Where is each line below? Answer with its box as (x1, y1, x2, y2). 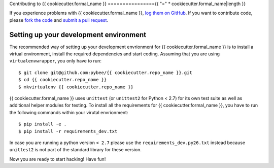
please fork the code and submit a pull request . (9, 17, 109, 23)
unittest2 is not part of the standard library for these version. (9, 147, 142, 153)
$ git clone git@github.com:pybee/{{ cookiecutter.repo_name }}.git (18, 70, 192, 76)
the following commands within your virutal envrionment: (9, 109, 128, 115)
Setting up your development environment (9, 30, 147, 39)
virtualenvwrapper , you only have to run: (9, 58, 101, 64)
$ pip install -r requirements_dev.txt (18, 128, 118, 134)
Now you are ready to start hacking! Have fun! (9, 156, 106, 162)
